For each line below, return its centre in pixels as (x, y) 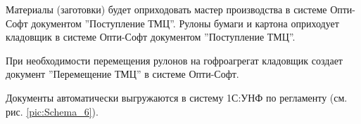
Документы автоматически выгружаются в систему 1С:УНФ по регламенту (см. (177, 97)
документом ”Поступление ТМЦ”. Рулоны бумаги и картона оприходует (185, 23)
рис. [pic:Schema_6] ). (52, 111)
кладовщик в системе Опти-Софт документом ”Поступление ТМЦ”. (151, 37)
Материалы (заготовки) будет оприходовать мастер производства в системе (166, 9)
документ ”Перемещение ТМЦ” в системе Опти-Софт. (122, 74)
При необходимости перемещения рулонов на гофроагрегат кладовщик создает (174, 60)
